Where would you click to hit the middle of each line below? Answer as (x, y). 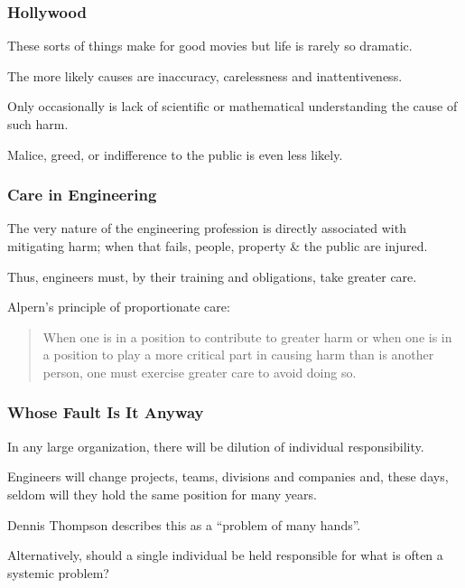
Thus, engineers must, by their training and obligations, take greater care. (212, 276)
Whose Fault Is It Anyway (106, 412)
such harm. (38, 124)
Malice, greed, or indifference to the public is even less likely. (175, 154)
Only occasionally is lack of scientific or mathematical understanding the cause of (232, 106)
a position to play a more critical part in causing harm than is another (238, 355)
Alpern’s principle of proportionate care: (119, 307)
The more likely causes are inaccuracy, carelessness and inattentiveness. (205, 75)
